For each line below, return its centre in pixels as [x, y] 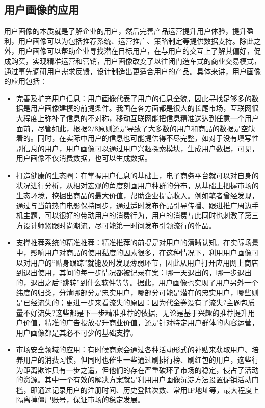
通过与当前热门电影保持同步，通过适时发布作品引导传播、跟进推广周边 [134, 205]
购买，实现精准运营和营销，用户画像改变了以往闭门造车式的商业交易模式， [136, 61]
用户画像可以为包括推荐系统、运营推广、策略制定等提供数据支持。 [129, 41]
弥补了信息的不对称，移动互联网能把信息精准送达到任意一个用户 [152, 118]
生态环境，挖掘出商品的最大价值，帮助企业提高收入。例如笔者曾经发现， [137, 195]
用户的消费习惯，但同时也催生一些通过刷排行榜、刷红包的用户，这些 [137, 360]
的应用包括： [25, 81]
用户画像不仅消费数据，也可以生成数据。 [84, 158]
